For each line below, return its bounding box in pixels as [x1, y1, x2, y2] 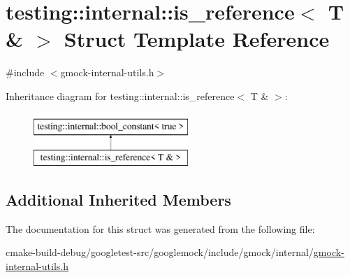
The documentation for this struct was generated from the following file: [6, 221, 315, 236]
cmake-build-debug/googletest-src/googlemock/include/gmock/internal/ [6, 245, 314, 260]
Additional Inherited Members [6, 189, 231, 211]
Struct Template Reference [64, 24, 330, 53]
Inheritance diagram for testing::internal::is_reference [6, 88, 235, 103]
